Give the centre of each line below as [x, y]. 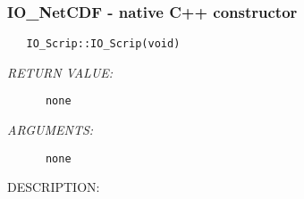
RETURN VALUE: [60, 72]
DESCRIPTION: [54, 187]
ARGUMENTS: [51, 130]
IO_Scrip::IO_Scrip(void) [103, 44]
